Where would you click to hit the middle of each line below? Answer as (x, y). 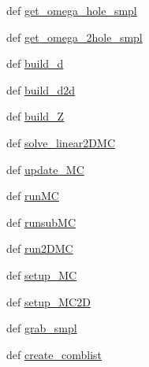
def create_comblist (54, 354)
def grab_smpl (42, 328)
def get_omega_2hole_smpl (74, 37)
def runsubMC (41, 222)
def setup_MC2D (48, 301)
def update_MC (45, 169)
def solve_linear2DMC (61, 142)
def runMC (33, 196)
